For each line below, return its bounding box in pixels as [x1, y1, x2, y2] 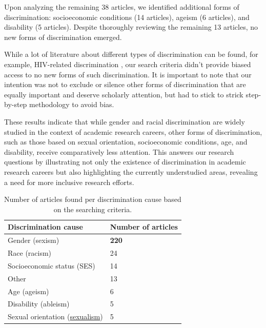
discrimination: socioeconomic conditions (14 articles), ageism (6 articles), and [4, 11, 250, 22]
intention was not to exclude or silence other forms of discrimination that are [4, 79, 246, 90]
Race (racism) [8, 247, 52, 258]
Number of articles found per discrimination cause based [4, 194, 181, 204]
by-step [4, 99, 27, 110]
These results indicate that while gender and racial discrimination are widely [4, 116, 245, 127]
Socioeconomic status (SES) [8, 260, 95, 271]
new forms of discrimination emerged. [4, 31, 122, 42]
